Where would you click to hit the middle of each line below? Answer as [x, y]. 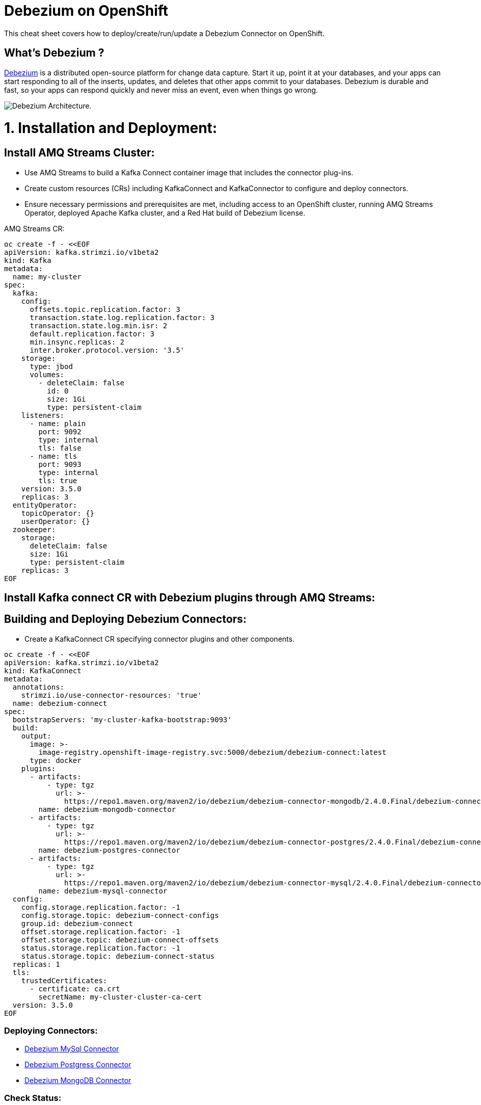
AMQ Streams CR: [34, 228]
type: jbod [51, 366]
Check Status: [33, 1098]
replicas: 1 [36, 964]
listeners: [43, 415]
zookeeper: [34, 529]
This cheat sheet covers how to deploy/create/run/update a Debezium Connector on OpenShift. [164, 33]
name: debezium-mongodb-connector [107, 809]
